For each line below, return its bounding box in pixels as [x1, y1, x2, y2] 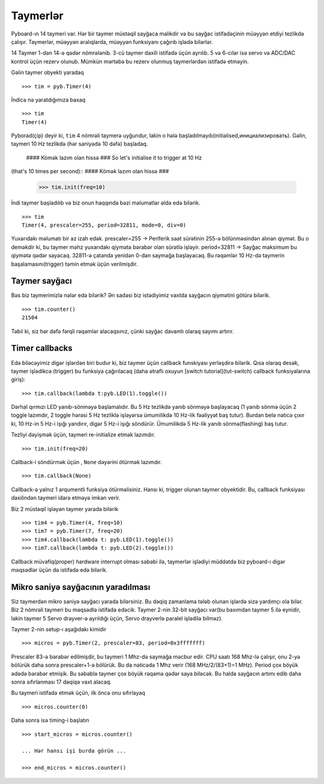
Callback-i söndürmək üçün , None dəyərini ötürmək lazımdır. [11, 459, 162, 466]
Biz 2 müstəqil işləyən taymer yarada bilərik [11, 505, 119, 512]
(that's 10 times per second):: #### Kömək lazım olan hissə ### [11, 168, 169, 175]
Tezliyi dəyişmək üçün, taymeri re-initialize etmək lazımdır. [11, 431, 155, 438]
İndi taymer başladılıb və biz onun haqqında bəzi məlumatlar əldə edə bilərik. [11, 199, 200, 207]
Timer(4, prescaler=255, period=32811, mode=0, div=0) [22, 221, 187, 228]
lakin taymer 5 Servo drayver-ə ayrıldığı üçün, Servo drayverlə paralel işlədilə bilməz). [11, 614, 223, 622]
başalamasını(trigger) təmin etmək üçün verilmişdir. [11, 260, 138, 268]
